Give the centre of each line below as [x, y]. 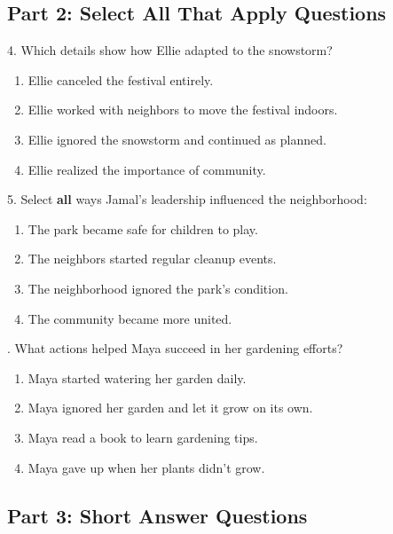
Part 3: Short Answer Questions [157, 515]
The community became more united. [130, 318]
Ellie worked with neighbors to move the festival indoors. [183, 110]
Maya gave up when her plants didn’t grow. [146, 467]
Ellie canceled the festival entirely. [121, 79]
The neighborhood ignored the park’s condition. [158, 288]
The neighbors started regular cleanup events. [152, 259]
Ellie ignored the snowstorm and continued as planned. [177, 139]
